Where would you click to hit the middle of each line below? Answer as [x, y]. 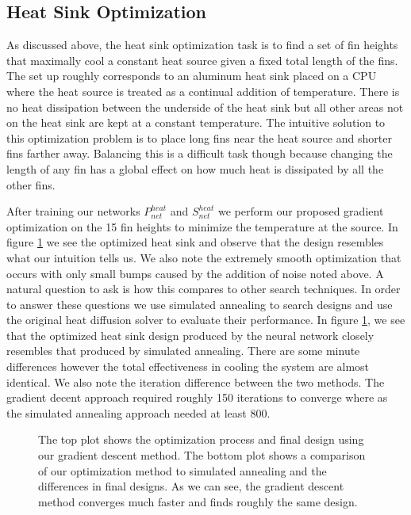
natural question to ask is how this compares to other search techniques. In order [204, 289]
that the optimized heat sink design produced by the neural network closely [190, 335]
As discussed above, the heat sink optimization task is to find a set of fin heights [202, 45]
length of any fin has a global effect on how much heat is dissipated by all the [195, 168]
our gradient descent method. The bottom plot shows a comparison [202, 455]
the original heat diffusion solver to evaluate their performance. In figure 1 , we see [206, 320]
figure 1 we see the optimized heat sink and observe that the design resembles [195, 242]
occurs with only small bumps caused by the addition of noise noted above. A [195, 273]
